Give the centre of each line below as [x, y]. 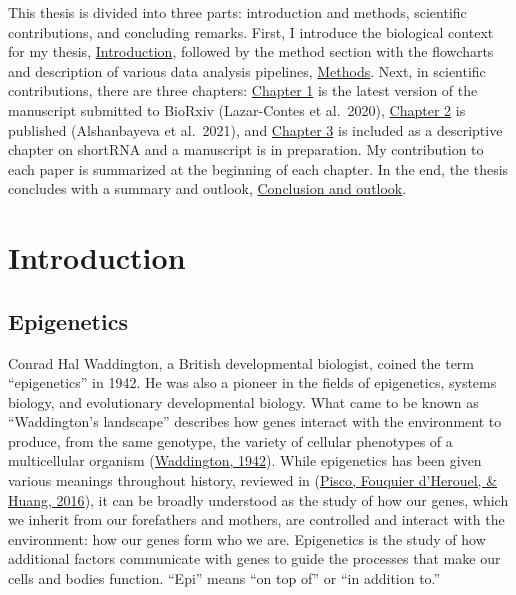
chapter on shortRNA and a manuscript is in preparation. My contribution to [246, 149]
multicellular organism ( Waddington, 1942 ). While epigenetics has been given [245, 460]
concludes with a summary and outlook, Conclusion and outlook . [207, 188]
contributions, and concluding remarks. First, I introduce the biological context [251, 31]
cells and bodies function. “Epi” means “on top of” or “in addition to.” [224, 578]
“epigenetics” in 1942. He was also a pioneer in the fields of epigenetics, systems [252, 382]
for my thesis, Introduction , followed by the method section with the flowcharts [251, 51]
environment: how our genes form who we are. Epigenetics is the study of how [247, 538]
